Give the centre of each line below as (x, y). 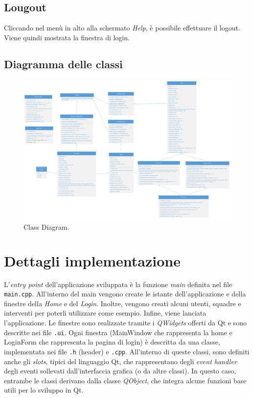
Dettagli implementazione (92, 260)
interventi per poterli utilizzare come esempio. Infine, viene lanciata (105, 313)
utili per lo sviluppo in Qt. (44, 390)
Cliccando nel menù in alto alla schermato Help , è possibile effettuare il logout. (122, 28)
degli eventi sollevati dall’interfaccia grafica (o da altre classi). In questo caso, (120, 371)
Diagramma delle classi (63, 64)
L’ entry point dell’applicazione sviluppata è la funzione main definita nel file (118, 284)
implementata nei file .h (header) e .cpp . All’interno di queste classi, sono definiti (127, 351)
